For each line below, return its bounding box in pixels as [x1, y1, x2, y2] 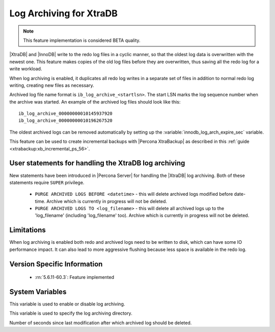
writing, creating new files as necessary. [9, 82, 94, 88]
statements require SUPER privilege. [9, 179, 85, 186]
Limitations [9, 226, 46, 235]
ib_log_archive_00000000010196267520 [18, 118, 113, 123]
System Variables [9, 288, 67, 296]
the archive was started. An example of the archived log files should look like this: [9, 98, 181, 105]
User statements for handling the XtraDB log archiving [9, 159, 185, 168]
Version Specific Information [9, 260, 103, 268]
